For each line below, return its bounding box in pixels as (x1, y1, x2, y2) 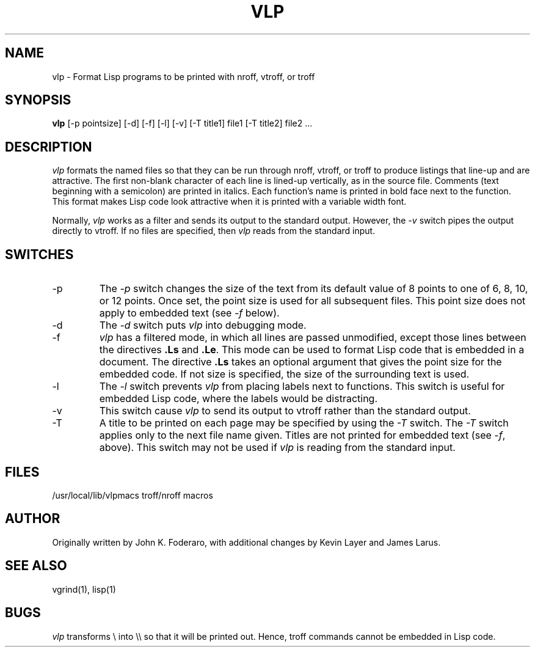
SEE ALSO (5, 558, 67, 574)
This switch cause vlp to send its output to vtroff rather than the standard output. (99, 405, 471, 417)
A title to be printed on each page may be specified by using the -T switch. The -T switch (99, 417, 509, 430)
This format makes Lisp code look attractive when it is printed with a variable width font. (52, 196, 407, 207)
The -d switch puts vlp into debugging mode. (99, 319, 307, 332)
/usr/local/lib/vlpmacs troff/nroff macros (52, 489, 213, 500)
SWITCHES (5, 246, 74, 262)
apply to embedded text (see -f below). (99, 307, 280, 320)
